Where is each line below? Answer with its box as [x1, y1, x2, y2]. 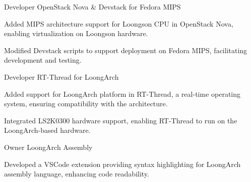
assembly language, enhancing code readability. [4, 168, 149, 179]
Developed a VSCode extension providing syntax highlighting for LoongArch [4, 158, 241, 169]
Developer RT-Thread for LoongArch [4, 71, 119, 82]
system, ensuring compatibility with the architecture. [4, 98, 168, 109]
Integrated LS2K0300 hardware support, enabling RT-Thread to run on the [4, 115, 237, 125]
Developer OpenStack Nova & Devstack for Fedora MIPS [4, 2, 181, 12]
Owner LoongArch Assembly [4, 141, 93, 152]
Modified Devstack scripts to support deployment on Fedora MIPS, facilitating [4, 45, 247, 55]
